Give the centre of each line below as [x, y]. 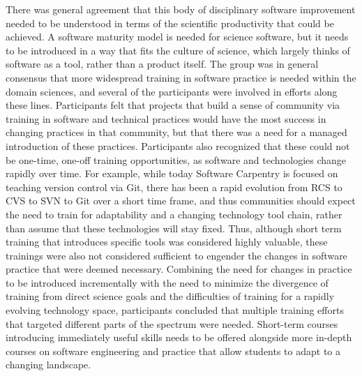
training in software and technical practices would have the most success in [166, 118]
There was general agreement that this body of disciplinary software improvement [181, 9]
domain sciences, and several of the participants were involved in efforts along [172, 91]
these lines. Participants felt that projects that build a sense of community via [173, 105]
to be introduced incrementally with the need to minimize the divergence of [167, 282]
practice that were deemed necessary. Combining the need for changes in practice [179, 269]
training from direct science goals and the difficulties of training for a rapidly [170, 296]
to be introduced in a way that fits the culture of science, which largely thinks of [178, 50]
